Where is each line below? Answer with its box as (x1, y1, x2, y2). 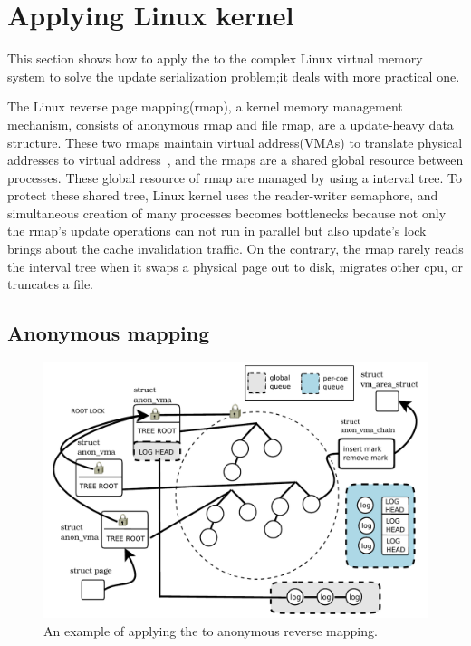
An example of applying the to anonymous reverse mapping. (43, 622, 378, 641)
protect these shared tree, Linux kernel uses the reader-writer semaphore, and (7, 186, 438, 205)
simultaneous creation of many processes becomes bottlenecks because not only (7, 203, 447, 222)
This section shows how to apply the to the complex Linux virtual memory (7, 49, 423, 68)
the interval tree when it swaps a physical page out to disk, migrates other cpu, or (7, 256, 463, 275)
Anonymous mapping (7, 319, 210, 347)
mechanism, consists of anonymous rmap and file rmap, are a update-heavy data (7, 114, 454, 133)
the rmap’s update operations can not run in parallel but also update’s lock (7, 221, 427, 240)
